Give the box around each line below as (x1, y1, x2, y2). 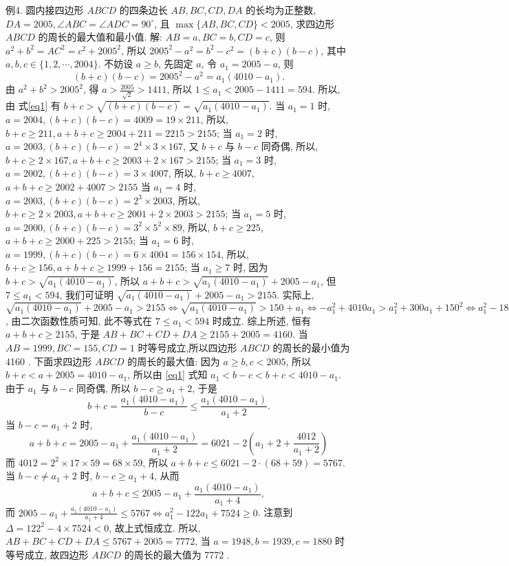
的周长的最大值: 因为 (127, 353, 220, 368)
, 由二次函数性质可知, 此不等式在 (6, 313, 153, 327)
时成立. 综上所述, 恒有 (212, 313, 311, 327)
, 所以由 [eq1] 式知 (127, 367, 208, 382)
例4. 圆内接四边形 (6, 3, 84, 17)
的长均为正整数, (246, 3, 316, 17)
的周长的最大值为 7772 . (124, 547, 230, 561)
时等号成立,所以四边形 (138, 340, 237, 355)
